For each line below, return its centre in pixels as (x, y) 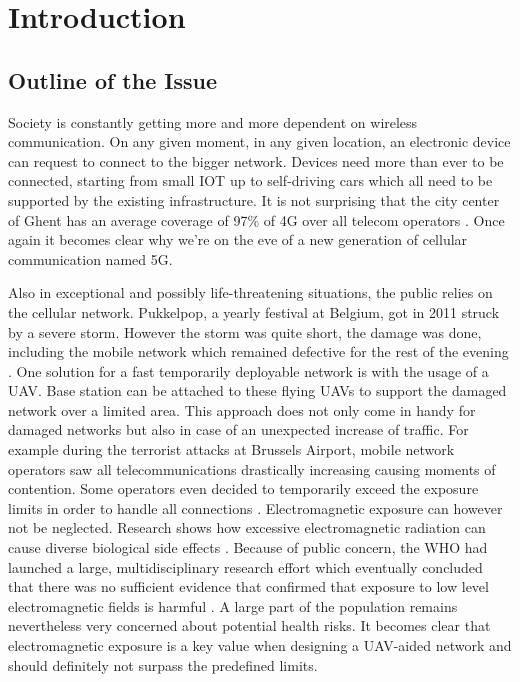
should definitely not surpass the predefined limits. (163, 664)
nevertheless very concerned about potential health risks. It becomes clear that (249, 625)
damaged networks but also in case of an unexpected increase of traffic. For (238, 429)
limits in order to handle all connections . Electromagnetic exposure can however (255, 507)
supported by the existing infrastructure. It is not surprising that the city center (254, 199)
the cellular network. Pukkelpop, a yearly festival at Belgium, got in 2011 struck (254, 311)
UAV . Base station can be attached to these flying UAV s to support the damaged (257, 390)
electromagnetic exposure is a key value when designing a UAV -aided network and (260, 645)
